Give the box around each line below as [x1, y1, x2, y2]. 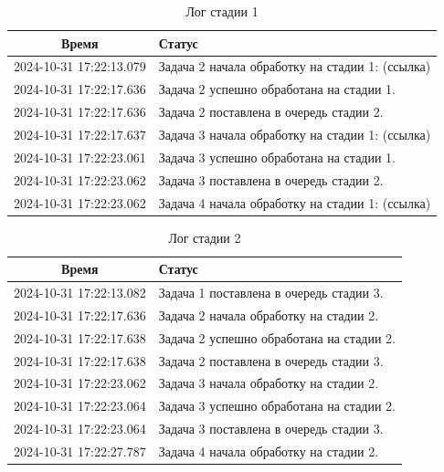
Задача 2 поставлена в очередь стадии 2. [158, 102, 384, 121]
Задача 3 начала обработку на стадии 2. [158, 373, 379, 393]
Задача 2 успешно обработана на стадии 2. [158, 328, 396, 347]
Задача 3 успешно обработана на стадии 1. [158, 147, 396, 166]
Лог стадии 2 [168, 227, 241, 246]
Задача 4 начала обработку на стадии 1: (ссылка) [158, 193, 431, 212]
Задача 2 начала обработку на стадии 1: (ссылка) [158, 57, 431, 76]
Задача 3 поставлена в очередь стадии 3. [158, 419, 384, 438]
